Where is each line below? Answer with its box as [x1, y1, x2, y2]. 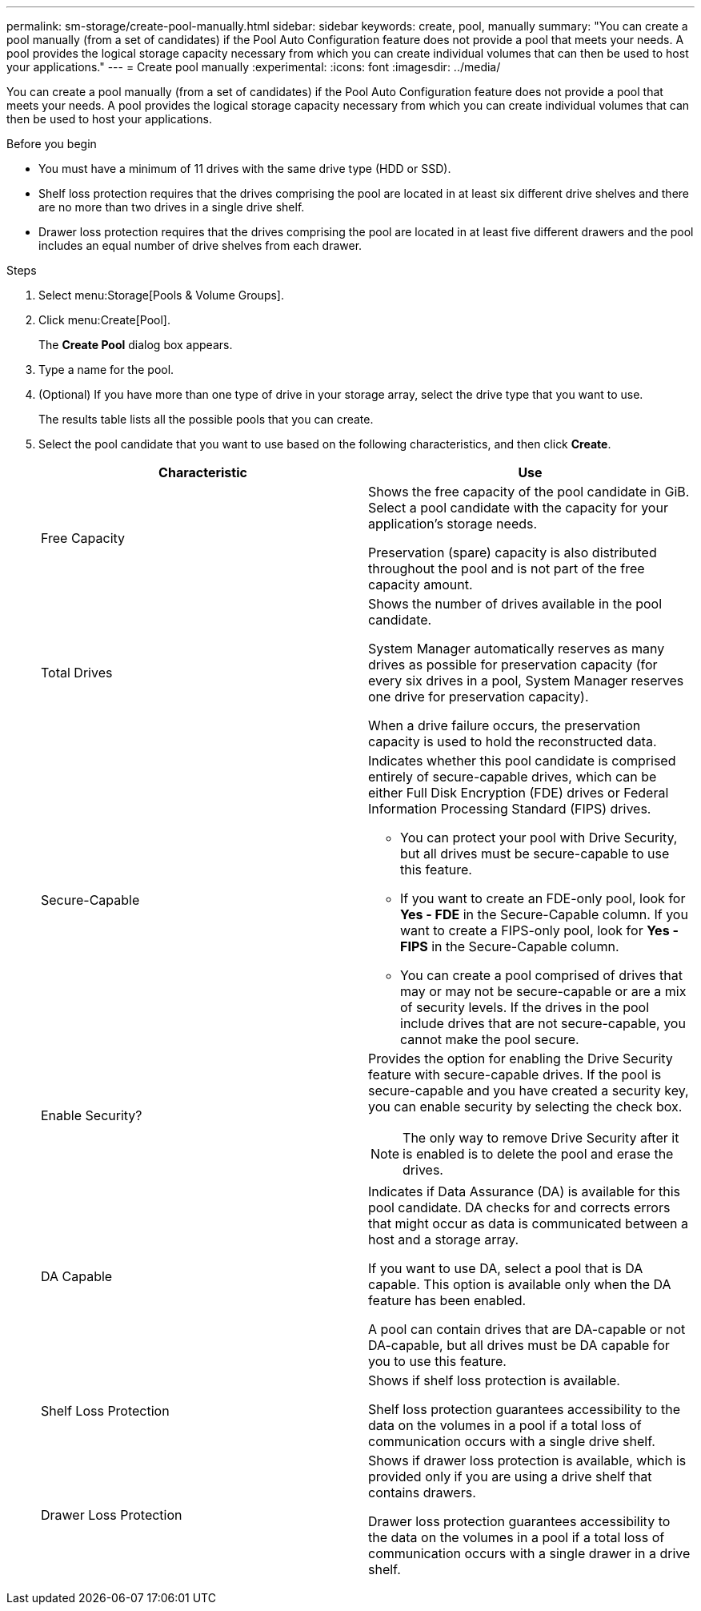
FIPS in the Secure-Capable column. [400, 938, 619, 954]
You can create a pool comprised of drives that [400, 967, 683, 983]
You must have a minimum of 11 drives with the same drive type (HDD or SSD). [38, 162, 451, 175]
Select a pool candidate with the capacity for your [368, 500, 668, 516]
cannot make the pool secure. [400, 1031, 579, 1047]
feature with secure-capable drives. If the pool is [368, 1067, 662, 1083]
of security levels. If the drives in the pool [400, 999, 650, 1015]
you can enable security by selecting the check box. [368, 1099, 683, 1115]
